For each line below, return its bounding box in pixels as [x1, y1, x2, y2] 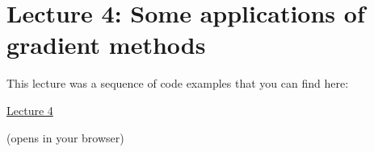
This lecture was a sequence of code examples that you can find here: [6, 75, 349, 92]
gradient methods [6, 28, 206, 61]
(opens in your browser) [6, 129, 124, 146]
